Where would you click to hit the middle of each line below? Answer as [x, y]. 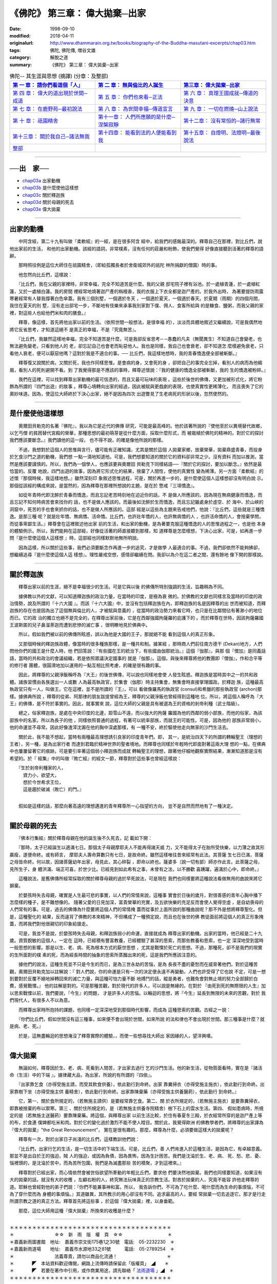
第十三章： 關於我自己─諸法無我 [51, 137]
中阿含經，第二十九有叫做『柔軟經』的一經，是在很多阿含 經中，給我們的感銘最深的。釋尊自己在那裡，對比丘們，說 [140, 241]
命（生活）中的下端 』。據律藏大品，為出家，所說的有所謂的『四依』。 [82, 1075]
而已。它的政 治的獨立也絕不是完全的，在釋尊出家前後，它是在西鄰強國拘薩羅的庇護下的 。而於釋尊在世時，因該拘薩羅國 [136, 618]
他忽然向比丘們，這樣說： [45, 274]
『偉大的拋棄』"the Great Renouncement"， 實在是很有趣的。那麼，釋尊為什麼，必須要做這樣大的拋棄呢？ [122, 1129]
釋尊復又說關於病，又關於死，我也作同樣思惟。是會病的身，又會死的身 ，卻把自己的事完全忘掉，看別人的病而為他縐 [140, 363]
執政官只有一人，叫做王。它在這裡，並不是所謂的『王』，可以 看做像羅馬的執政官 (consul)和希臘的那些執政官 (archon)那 [136, 689]
